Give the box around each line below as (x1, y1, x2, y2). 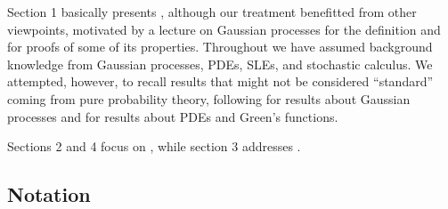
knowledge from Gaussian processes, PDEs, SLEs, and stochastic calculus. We (7, 54, 433, 73)
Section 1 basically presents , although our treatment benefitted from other (7, 3, 417, 20)
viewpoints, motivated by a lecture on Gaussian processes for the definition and (7, 20, 441, 38)
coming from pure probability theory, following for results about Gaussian (7, 89, 411, 108)
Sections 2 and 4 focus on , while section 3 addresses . (7, 137, 301, 156)
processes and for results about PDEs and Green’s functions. (7, 107, 338, 125)
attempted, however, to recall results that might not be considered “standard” (7, 72, 434, 91)
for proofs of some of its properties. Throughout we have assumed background (7, 37, 433, 56)
